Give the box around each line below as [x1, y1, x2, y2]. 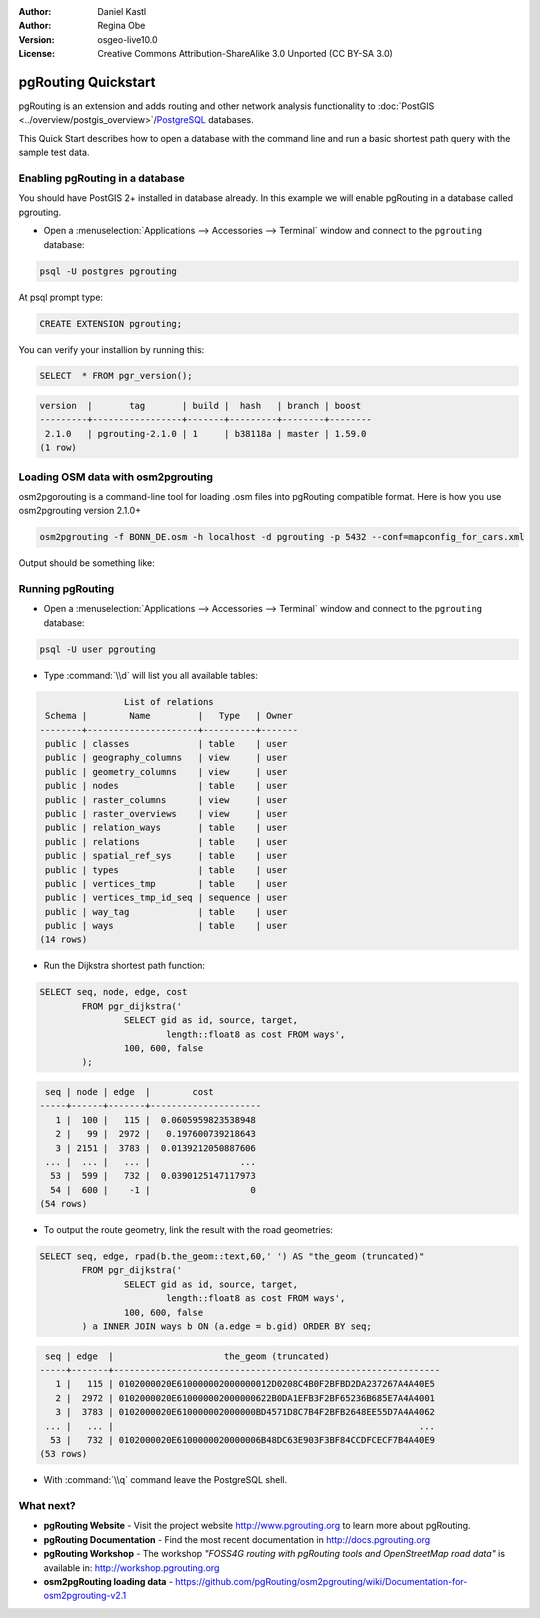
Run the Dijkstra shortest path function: [43, 960, 205, 972]
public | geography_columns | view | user [45, 752, 288, 764]
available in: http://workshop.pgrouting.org [43, 1561, 220, 1574]
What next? [18, 1499, 76, 1513]
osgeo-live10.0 [97, 33, 159, 45]
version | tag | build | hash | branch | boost [39, 400, 362, 412]
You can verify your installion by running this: [18, 343, 205, 355]
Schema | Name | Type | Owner [45, 710, 294, 722]
